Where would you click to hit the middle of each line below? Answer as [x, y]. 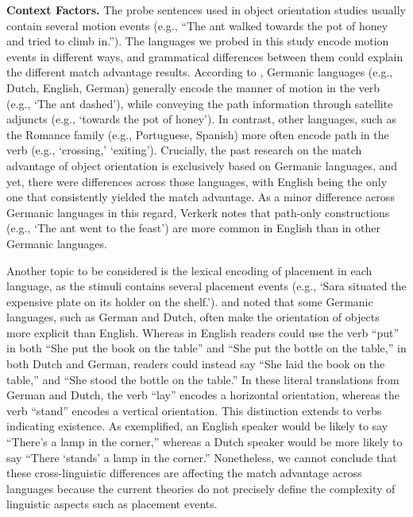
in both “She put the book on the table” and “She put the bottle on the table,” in [206, 348]
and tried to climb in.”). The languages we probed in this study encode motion [198, 41]
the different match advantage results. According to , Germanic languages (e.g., [200, 72]
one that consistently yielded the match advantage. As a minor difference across [201, 197]
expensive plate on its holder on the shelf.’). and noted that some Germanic [190, 301]
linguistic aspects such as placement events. [112, 504]
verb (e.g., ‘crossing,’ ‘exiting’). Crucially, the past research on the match [184, 150]
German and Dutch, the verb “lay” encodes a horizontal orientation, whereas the [203, 395]
